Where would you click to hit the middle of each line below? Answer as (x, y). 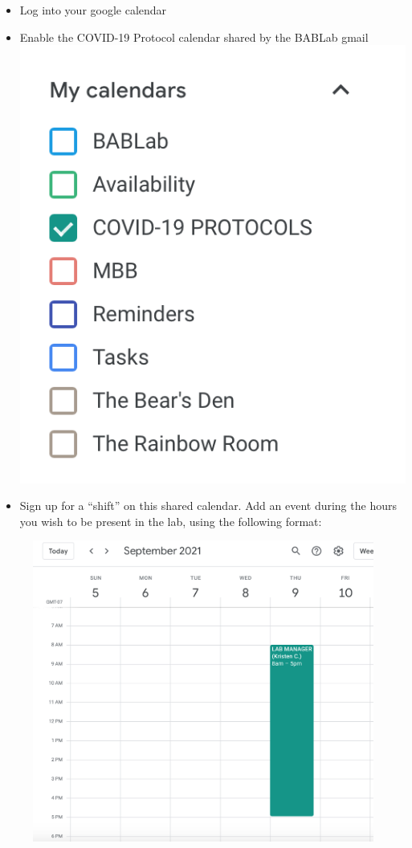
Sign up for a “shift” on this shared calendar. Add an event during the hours (208, 506)
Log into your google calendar (93, 10)
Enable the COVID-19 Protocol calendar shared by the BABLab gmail (194, 37)
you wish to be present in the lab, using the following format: (171, 521)
